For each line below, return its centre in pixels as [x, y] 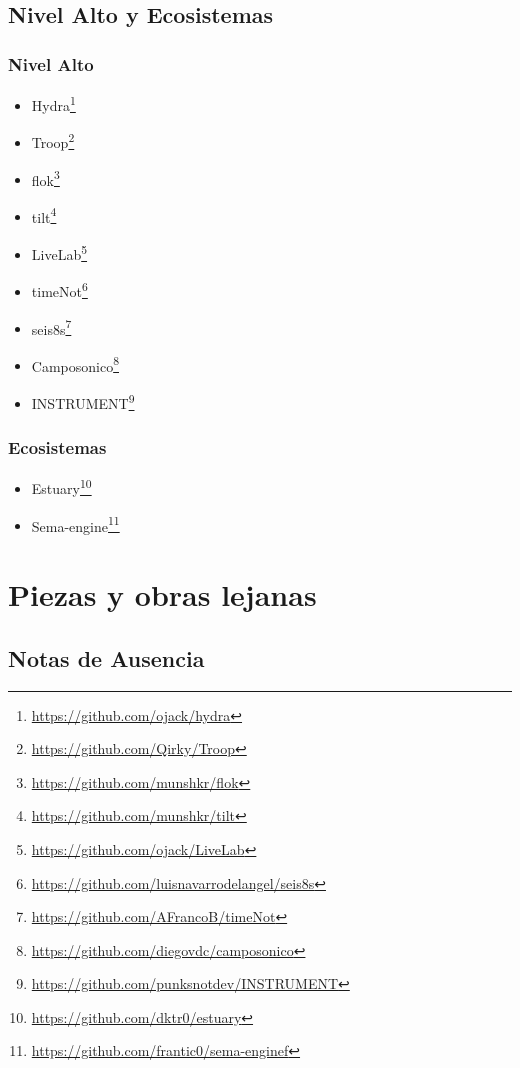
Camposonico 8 [75, 364]
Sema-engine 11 [75, 524]
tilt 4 [44, 215]
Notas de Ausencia [106, 657]
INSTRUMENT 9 [83, 401]
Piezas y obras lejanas [162, 594]
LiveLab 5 [59, 252]
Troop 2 [53, 140]
